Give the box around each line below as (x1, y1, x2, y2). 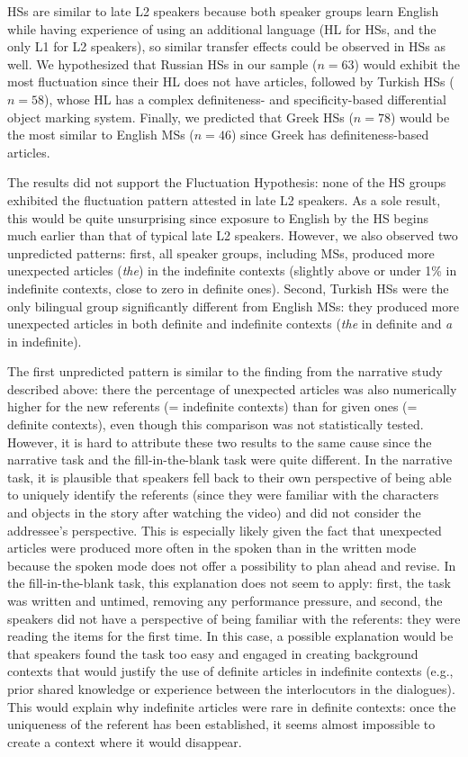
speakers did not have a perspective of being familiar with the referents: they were (7, 608, 461, 627)
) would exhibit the (354, 54, 460, 73)
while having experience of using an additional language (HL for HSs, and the (7, 19, 436, 38)
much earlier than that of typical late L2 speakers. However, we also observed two (7, 226, 458, 245)
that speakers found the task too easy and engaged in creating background (7, 644, 418, 662)
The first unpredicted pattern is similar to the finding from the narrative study (7, 362, 443, 381)
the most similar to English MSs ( (7, 125, 194, 144)
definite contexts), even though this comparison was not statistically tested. (7, 415, 424, 434)
